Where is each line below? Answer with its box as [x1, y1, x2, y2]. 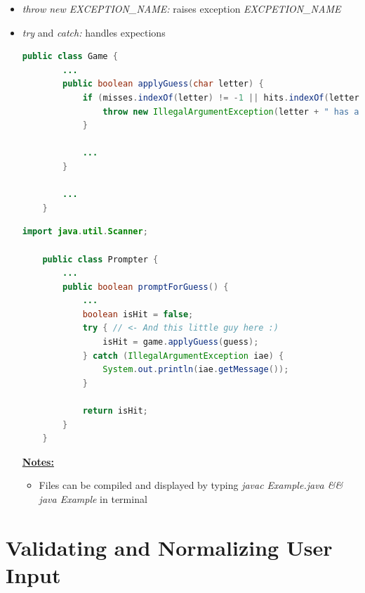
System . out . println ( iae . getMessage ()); [102, 364, 289, 375]
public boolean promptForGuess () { [62, 281, 229, 292]
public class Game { [22, 51, 118, 62]
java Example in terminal [39, 492, 147, 506]
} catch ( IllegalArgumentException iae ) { [82, 350, 284, 361]
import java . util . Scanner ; [22, 227, 148, 237]
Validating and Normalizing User [6, 533, 333, 561]
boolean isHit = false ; [82, 309, 194, 319]
